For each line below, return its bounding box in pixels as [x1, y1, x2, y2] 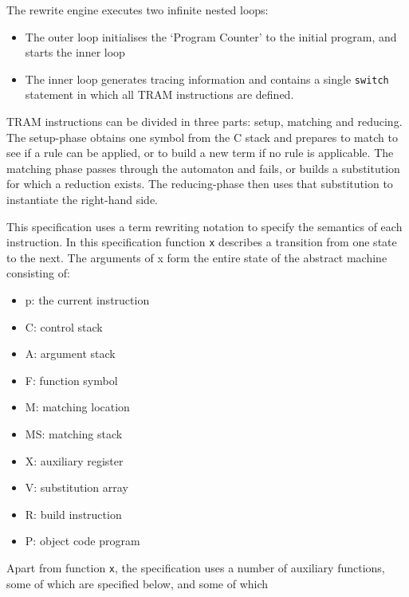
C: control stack [25, 318, 103, 335]
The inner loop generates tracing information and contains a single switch [25, 70, 389, 87]
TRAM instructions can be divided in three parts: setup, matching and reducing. [6, 113, 403, 130]
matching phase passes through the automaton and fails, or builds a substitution [6, 159, 400, 176]
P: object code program [25, 532, 140, 549]
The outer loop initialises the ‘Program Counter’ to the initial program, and [25, 28, 397, 45]
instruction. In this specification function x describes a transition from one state [6, 234, 397, 250]
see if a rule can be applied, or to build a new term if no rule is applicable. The [6, 144, 394, 161]
